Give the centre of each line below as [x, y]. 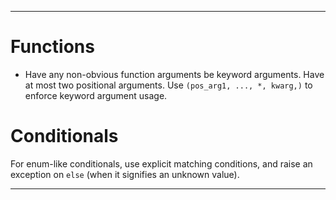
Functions [52, 47]
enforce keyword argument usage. [96, 95]
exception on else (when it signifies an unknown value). [125, 174]
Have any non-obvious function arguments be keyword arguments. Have [174, 74]
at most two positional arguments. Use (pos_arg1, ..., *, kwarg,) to [168, 85]
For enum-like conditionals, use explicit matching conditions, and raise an [161, 163]
